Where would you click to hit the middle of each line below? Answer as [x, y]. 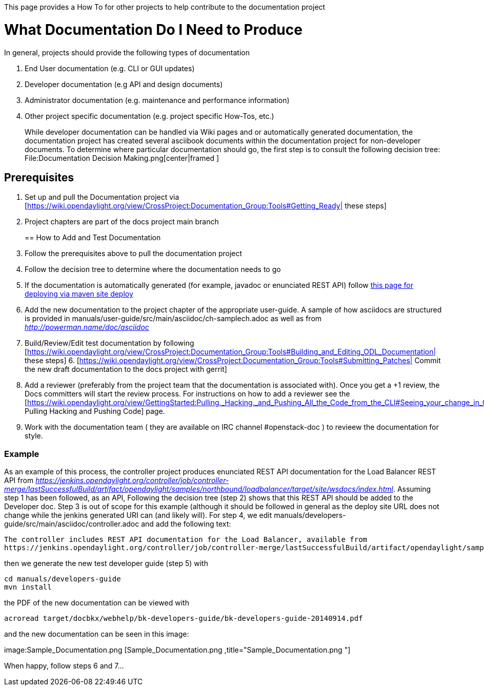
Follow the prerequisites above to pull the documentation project [134, 254]
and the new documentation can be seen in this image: [97, 634]
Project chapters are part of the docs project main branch [122, 222]
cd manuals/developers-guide [63, 579]
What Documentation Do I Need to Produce [153, 29]
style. [34, 436]
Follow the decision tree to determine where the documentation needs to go [153, 269]
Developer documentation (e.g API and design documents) [124, 84]
